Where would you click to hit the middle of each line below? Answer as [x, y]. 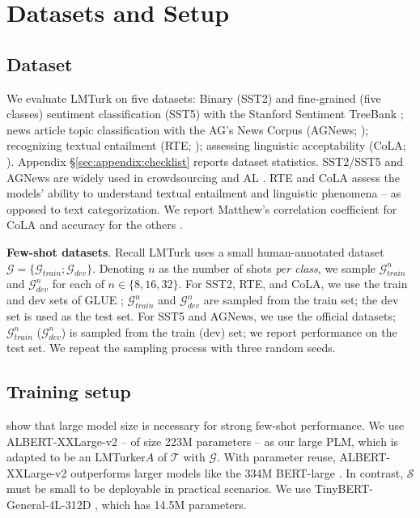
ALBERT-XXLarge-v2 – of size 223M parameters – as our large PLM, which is [203, 441]
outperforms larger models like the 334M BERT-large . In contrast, [237, 472]
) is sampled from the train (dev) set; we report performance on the [229, 331]
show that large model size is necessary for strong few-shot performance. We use [206, 425]
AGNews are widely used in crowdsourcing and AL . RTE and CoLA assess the [204, 177]
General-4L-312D [49, 505]
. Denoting [119, 267]
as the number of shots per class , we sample [267, 267]
